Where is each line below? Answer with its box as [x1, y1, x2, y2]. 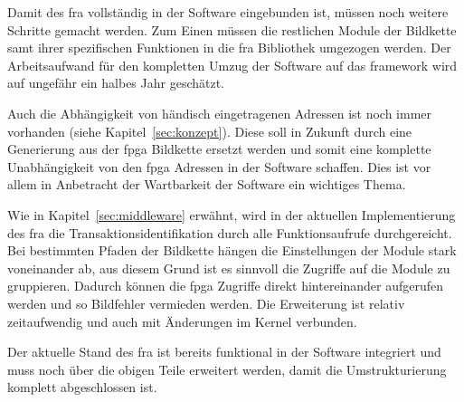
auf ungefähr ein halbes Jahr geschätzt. [7, 73, 225, 92]
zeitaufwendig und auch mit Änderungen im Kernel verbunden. [7, 311, 357, 330]
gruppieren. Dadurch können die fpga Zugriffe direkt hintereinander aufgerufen [7, 276, 444, 295]
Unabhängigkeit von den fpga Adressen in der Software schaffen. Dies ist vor [7, 157, 431, 176]
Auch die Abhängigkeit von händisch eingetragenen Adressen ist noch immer [7, 103, 432, 122]
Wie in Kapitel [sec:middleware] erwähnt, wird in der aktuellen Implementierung [7, 205, 456, 224]
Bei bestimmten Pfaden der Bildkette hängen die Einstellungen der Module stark [7, 241, 457, 260]
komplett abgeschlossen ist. [7, 378, 157, 397]
